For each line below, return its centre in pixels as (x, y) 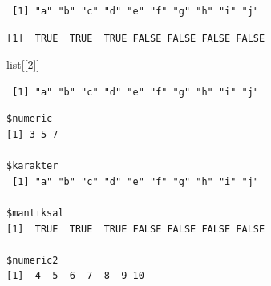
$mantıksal (35, 213)
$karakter (32, 166)
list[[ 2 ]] (23, 64)
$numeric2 (32, 260)
